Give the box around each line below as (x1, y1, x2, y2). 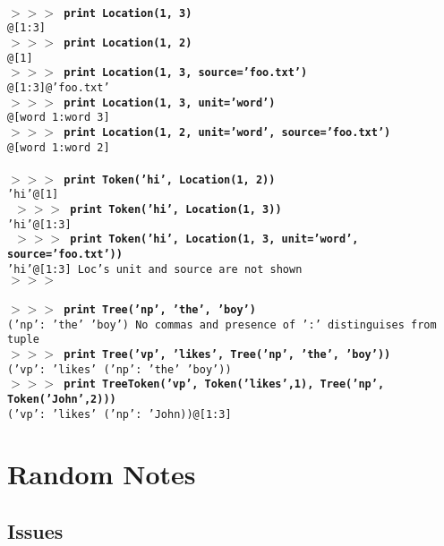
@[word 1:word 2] (7, 141, 110, 154)
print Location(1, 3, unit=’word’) (64, 96, 276, 109)
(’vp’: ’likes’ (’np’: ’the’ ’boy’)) (7, 363, 232, 376)
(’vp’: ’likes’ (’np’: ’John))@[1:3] (7, 407, 232, 421)
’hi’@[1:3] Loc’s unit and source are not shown (7, 262, 303, 276)
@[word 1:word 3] (7, 111, 110, 124)
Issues (7, 516, 64, 544)
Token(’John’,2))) (7, 392, 116, 405)
